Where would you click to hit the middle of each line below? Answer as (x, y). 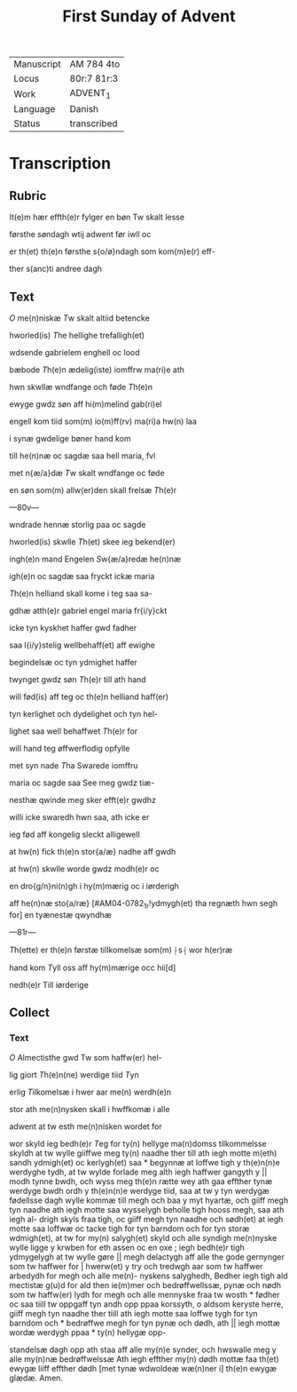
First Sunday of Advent (149, 16)
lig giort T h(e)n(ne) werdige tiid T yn (74, 1074)
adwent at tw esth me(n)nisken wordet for (86, 1126)
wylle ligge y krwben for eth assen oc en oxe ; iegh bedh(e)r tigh (127, 1247)
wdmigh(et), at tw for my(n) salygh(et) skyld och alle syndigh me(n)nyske (143, 1237)
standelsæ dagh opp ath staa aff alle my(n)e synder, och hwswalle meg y (143, 1349)
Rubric (28, 196)
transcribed (94, 123)
